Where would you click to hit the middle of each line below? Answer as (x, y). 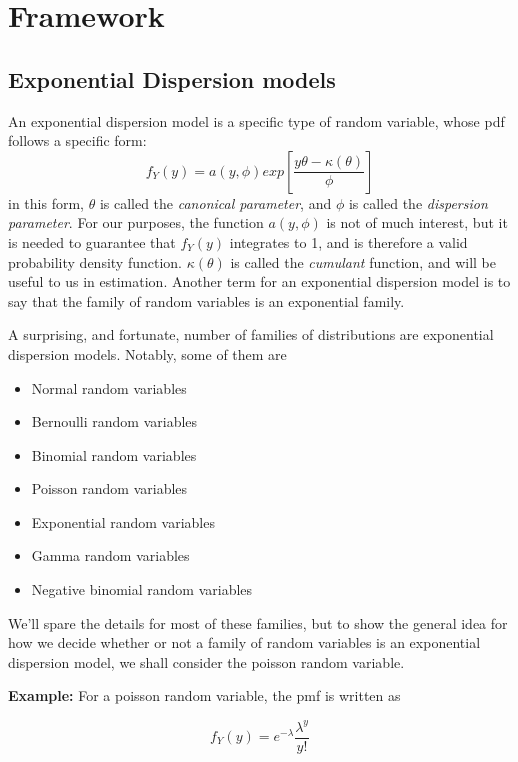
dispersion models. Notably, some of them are (147, 353)
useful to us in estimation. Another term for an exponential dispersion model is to (259, 281)
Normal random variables (109, 387)
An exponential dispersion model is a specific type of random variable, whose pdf (256, 120)
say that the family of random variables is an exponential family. (206, 300)
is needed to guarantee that (92, 241)
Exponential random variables (123, 521)
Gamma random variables (110, 555)
